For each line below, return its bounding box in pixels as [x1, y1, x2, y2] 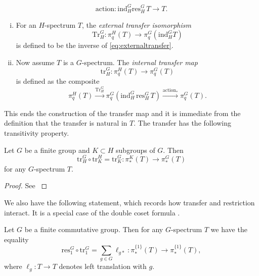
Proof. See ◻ [4, 180, 48, 191]
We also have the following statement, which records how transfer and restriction [4, 197, 255, 207]
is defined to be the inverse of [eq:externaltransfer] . [16, 40, 174, 50]
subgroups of [116, 144, 155, 155]
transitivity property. [4, 127, 69, 138]
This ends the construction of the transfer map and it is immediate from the [4, 107, 241, 118]
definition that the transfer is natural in [4, 118, 127, 128]
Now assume [16, 57, 55, 67]
